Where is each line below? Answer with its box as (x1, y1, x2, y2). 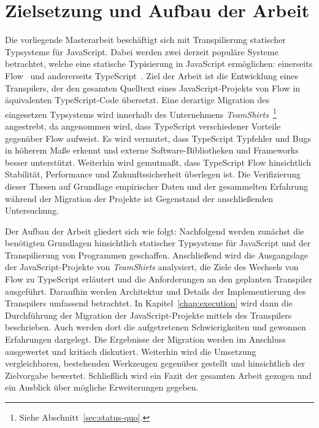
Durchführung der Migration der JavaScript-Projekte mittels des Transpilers (5, 308, 292, 321)
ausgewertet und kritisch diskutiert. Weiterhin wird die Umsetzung (5, 344, 256, 357)
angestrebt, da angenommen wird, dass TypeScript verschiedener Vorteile (5, 119, 281, 132)
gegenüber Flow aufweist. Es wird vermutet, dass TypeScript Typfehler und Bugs (5, 131, 311, 144)
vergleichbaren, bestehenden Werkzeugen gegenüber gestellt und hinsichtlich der (5, 357, 306, 370)
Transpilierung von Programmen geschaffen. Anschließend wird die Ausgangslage (5, 248, 309, 261)
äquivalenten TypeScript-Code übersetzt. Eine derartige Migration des (5, 93, 270, 106)
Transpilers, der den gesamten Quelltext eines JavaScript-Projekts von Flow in (5, 81, 301, 94)
